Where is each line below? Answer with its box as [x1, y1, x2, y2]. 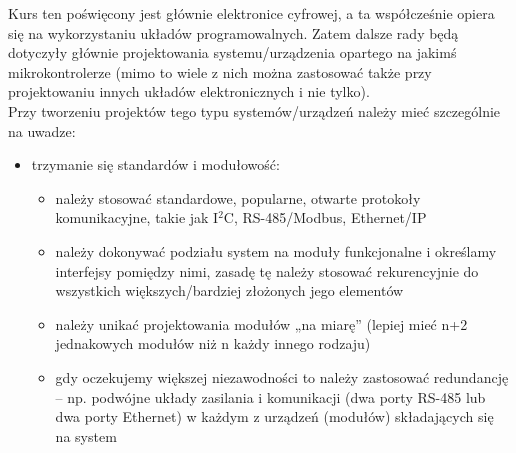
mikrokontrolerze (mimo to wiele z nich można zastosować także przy [8, 61, 432, 82]
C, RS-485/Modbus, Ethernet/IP [223, 207, 427, 228]
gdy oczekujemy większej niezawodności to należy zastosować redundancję [55, 366, 509, 387]
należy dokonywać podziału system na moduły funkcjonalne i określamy [55, 240, 497, 261]
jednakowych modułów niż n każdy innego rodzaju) [55, 333, 371, 354]
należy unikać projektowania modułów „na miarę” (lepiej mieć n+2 [55, 313, 468, 334]
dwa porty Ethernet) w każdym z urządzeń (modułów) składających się [55, 406, 494, 427]
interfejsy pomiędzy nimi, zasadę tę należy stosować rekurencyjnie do [55, 260, 479, 281]
